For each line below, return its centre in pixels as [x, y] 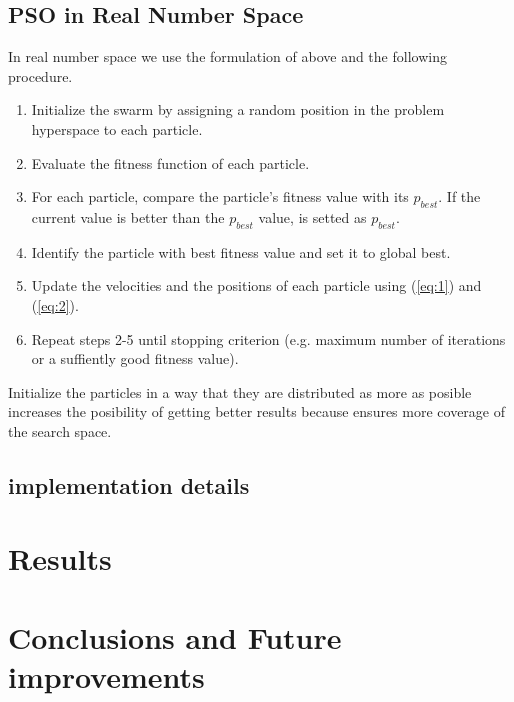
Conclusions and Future [175, 636]
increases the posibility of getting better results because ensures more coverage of [257, 411]
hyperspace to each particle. [117, 128]
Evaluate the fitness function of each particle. [170, 162]
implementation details [129, 484]
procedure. [40, 75]
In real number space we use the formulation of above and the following [227, 56]
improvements [106, 676]
